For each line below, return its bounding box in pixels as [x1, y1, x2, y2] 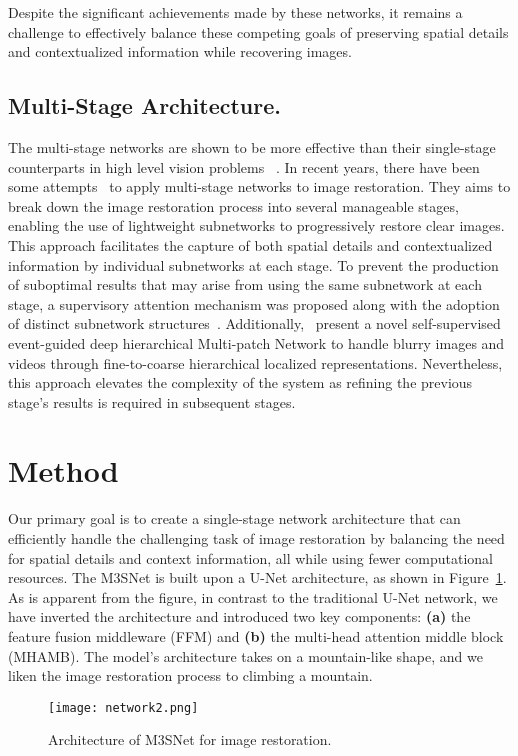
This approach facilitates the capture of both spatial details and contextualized [8, 234, 493, 255]
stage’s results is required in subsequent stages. [8, 391, 296, 412]
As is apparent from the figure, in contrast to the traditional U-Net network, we [8, 586, 498, 607]
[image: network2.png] [48, 700, 199, 715]
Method [8, 450, 119, 491]
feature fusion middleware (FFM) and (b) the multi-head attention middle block [8, 625, 504, 646]
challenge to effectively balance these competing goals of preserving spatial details [8, 21, 509, 42]
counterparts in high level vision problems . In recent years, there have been [8, 156, 480, 177]
